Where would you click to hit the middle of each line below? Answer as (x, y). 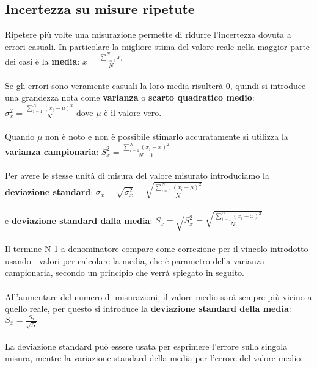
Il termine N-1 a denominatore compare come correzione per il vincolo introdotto (157, 249)
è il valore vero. (133, 112)
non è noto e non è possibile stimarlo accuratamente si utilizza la (167, 136)
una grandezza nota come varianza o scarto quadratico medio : (130, 97)
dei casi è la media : (42, 61)
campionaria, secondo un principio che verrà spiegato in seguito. (125, 272)
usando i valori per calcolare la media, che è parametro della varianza (135, 260)
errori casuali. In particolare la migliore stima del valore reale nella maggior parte (158, 46)
